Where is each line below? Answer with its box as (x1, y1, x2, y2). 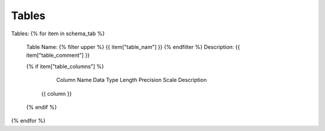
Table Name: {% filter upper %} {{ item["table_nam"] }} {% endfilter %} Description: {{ (26, 43, 240, 50)
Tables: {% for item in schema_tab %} (11, 30, 105, 37)
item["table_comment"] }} (26, 51, 90, 59)
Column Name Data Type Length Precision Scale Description (56, 77, 207, 84)
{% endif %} (26, 103, 57, 111)
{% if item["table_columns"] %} (26, 63, 105, 70)
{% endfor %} (11, 117, 46, 124)
